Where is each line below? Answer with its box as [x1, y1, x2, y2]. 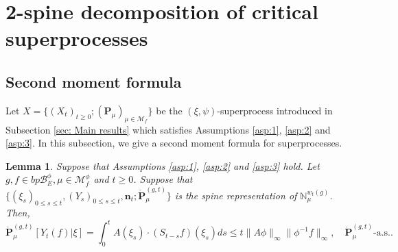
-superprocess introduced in [217, 103, 333, 117]
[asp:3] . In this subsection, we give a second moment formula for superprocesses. [5, 136, 342, 150]
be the [156, 103, 183, 117]
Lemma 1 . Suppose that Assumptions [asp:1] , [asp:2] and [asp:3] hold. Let [5, 158, 320, 173]
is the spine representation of [174, 188, 297, 202]
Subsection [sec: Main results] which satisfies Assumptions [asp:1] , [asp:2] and [5, 122, 331, 136]
